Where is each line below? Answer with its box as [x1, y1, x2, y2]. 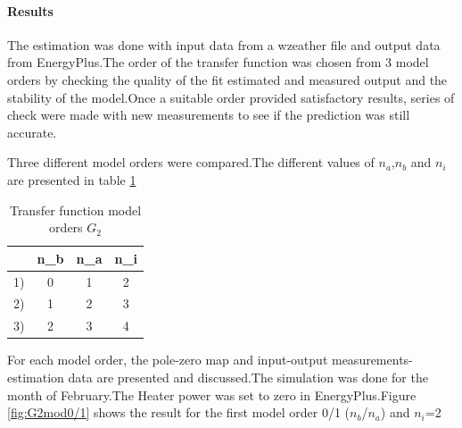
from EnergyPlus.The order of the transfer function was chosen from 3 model [7, 53, 429, 71]
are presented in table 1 [7, 170, 136, 189]
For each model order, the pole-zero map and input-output [7, 350, 328, 369]
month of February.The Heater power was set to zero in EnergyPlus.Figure [7, 385, 417, 404]
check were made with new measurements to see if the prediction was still [7, 105, 410, 124]
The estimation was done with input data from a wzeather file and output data [7, 35, 441, 54]
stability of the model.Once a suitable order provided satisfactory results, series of [7, 88, 455, 106]
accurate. [7, 122, 57, 141]
